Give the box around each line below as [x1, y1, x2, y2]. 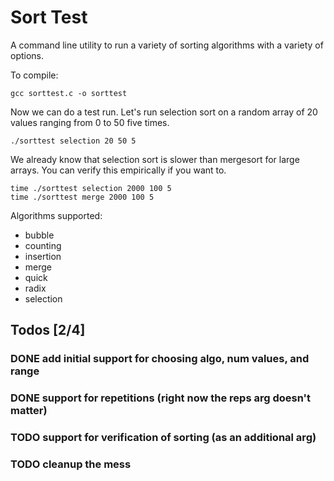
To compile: [10, 69, 59, 81]
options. [10, 49, 45, 61]
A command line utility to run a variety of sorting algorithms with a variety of [10, 39, 324, 51]
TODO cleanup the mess [10, 457, 132, 471]
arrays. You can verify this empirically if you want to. [10, 164, 227, 176]
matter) [10, 404, 48, 418]
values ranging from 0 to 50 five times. [10, 116, 170, 128]
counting [24, 239, 62, 251]
